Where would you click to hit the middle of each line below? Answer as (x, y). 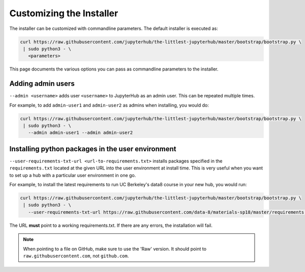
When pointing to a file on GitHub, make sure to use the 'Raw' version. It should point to (115, 249)
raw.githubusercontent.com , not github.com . (76, 256)
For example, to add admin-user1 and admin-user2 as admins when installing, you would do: (109, 105)
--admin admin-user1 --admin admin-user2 (81, 133)
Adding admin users (42, 84)
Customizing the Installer (64, 13)
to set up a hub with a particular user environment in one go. (73, 175)
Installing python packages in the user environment (93, 149)
